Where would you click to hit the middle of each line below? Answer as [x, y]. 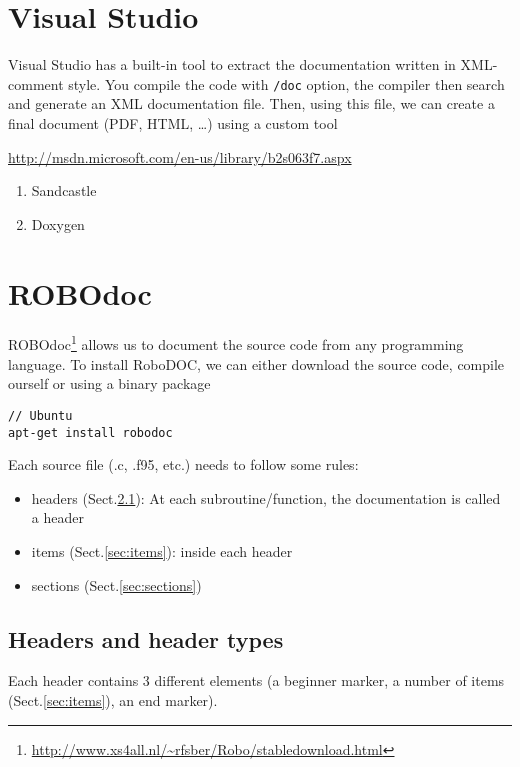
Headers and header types [146, 638]
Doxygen [58, 223]
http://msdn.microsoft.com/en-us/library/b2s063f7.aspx [180, 156]
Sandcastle [64, 190]
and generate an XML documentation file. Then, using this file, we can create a [251, 103]
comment [36, 83]
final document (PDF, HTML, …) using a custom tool [173, 122]
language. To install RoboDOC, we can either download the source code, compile [256, 363]
